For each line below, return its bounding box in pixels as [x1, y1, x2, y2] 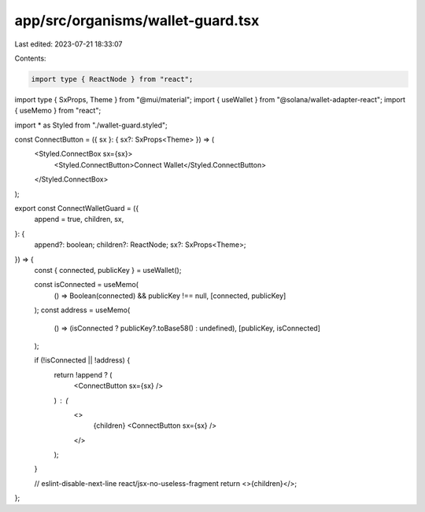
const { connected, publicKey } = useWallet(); [34, 265, 182, 274]
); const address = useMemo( [34, 305, 131, 315]
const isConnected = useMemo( [34, 280, 139, 289]
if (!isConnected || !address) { [34, 355, 131, 365]
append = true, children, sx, [34, 215, 124, 224]
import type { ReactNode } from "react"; [31, 75, 194, 83]
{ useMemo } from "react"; [14, 106, 102, 116]
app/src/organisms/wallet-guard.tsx [14, 12, 260, 29]
